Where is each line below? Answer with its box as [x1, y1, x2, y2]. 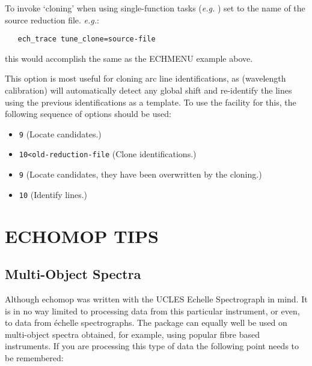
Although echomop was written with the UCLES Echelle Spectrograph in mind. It [5, 293, 308, 305]
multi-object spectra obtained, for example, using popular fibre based [5, 328, 260, 340]
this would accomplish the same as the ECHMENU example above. [5, 52, 253, 64]
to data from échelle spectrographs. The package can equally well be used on [5, 316, 287, 329]
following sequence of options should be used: [5, 107, 171, 120]
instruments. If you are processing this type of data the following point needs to [5, 340, 299, 352]
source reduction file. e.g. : [5, 13, 99, 26]
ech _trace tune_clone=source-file [17, 35, 156, 44]
